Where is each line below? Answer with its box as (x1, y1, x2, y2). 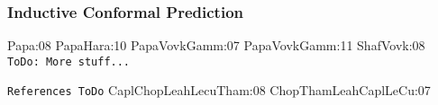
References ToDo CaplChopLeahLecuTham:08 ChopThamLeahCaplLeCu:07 (7, 81, 431, 100)
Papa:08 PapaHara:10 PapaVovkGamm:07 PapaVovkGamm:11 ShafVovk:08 (7, 36, 425, 55)
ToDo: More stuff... (7, 55, 131, 68)
